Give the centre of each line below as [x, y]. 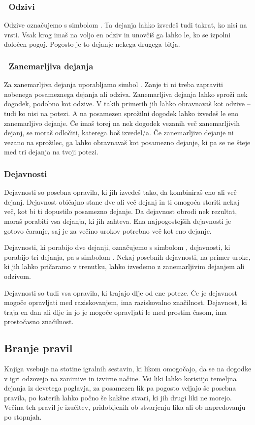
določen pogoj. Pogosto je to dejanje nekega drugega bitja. [92, 44]
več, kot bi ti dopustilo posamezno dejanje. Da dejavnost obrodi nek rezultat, [121, 211]
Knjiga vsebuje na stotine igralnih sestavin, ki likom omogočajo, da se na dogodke [128, 369]
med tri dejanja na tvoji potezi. [51, 152]
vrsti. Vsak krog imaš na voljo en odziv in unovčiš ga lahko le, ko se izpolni [117, 34]
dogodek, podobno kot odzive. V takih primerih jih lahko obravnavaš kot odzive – [127, 104]
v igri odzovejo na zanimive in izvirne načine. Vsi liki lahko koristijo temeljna [120, 378]
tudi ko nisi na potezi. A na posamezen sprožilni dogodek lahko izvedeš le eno [121, 113]
